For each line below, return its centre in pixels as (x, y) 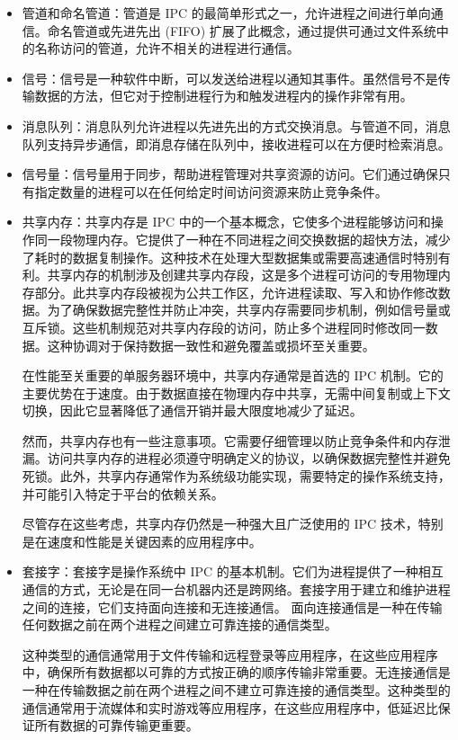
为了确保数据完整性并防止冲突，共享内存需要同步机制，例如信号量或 (249, 310)
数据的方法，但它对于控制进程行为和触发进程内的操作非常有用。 (224, 96)
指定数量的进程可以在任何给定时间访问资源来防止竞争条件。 (211, 191)
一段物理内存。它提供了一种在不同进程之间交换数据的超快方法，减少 (249, 239)
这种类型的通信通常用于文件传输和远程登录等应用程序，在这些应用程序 (230, 654)
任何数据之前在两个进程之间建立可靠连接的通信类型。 (180, 624)
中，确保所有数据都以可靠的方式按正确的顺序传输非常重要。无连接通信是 (236, 672)
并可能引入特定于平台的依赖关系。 (123, 493)
